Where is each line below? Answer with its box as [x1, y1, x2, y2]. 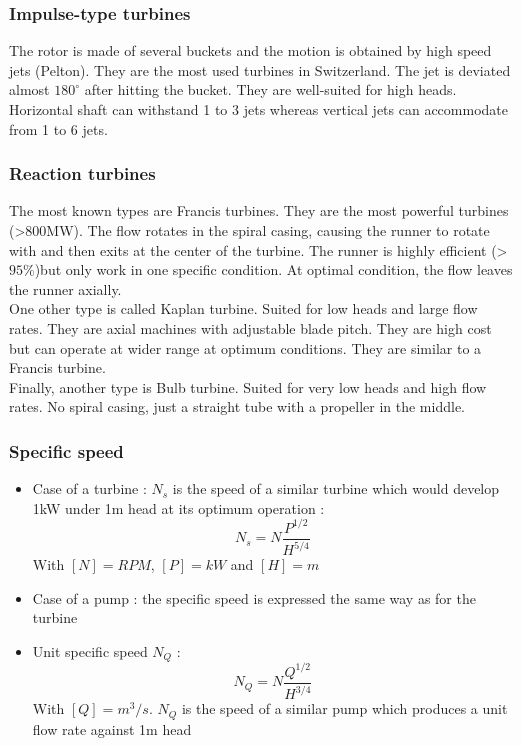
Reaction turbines [9, 161, 156, 186]
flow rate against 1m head [32, 718, 192, 739]
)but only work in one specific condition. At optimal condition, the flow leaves [34, 259, 513, 280]
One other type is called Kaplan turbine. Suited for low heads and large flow [9, 298, 478, 319]
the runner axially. [9, 278, 122, 299]
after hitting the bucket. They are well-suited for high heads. [84, 79, 457, 100]
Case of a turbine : [32, 478, 147, 499]
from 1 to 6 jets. [9, 118, 108, 139]
